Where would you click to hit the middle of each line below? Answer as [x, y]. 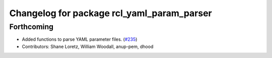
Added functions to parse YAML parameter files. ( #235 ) [80, 39]
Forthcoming [31, 27]
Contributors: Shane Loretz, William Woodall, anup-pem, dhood [88, 46]
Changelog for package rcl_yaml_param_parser [111, 13]
